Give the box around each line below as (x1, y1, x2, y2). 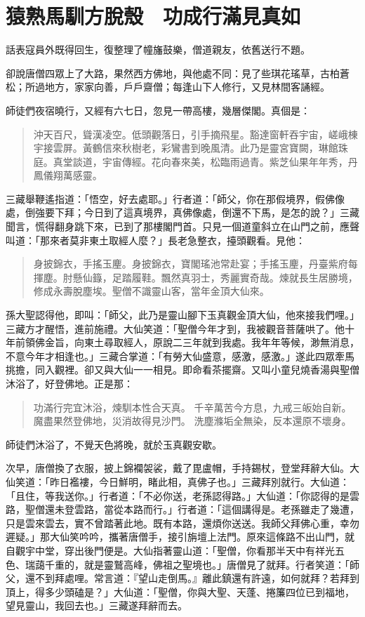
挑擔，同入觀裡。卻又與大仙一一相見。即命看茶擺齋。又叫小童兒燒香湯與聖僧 (6, 362, 359, 377)
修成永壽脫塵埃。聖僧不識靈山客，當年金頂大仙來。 (33, 284, 270, 298)
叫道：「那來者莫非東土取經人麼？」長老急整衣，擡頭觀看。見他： (6, 232, 305, 247)
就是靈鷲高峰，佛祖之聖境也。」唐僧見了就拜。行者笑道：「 (84, 557, 350, 571)
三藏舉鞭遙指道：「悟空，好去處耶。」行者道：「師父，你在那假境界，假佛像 (6, 191, 345, 206)
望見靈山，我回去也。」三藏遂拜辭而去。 (6, 598, 187, 613)
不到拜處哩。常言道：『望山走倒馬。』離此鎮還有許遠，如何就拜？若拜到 (34, 571, 359, 585)
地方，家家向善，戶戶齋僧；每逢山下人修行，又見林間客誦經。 (44, 79, 330, 94)
